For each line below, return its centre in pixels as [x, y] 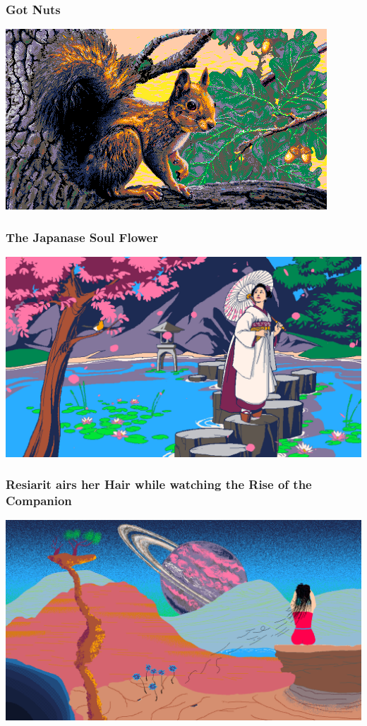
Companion [39, 500]
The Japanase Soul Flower [82, 237]
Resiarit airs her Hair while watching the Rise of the [159, 484]
